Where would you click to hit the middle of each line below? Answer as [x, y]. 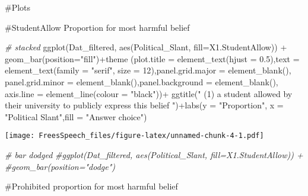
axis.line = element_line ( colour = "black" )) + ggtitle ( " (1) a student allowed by [149, 93]
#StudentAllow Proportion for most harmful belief [97, 27]
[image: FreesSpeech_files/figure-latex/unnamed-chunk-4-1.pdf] [134, 136]
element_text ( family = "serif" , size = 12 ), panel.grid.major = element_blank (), [148, 70]
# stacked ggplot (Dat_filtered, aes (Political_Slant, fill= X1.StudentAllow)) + [146, 47]
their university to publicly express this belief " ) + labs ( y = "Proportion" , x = [144, 105]
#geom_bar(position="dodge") [60, 166]
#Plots [18, 7]
